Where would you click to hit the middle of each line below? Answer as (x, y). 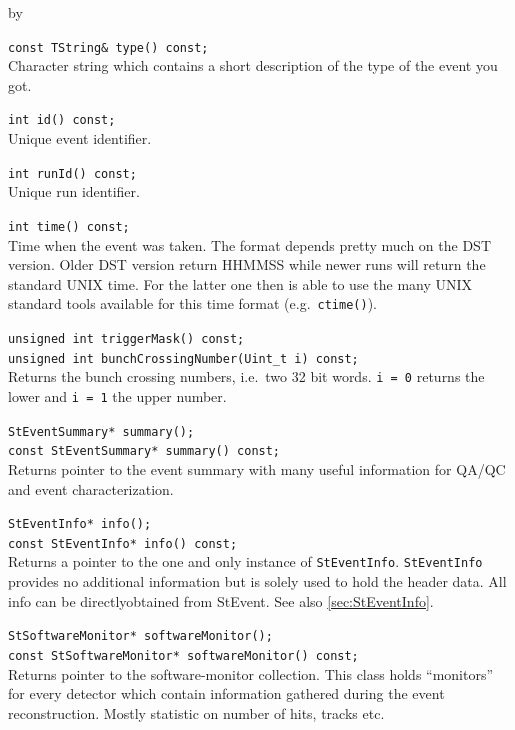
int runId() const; (72, 173)
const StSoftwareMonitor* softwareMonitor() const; (183, 655)
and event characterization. (91, 488)
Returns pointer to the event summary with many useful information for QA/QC (257, 468)
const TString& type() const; (108, 47)
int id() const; (62, 120)
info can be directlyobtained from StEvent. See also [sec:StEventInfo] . (221, 600)
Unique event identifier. (80, 138)
